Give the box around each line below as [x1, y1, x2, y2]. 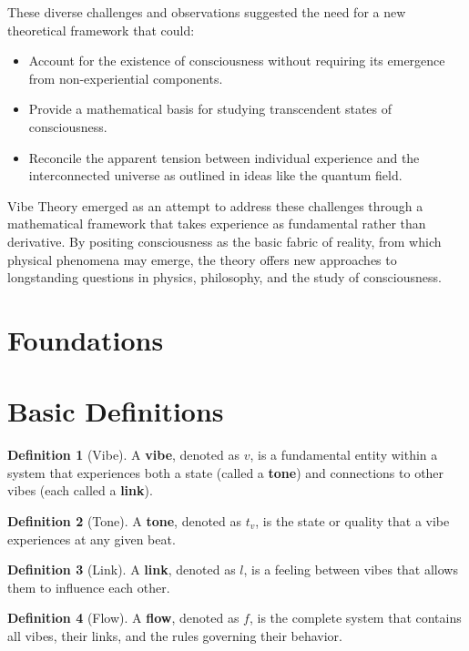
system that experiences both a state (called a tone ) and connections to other [7, 463, 444, 482]
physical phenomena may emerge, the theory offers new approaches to [7, 249, 397, 269]
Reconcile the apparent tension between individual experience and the [28, 147, 420, 167]
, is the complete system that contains [249, 608, 462, 627]
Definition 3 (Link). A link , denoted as [7, 560, 236, 579]
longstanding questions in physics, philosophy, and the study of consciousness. [7, 268, 442, 287]
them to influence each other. [7, 577, 170, 596]
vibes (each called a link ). [7, 481, 153, 500]
